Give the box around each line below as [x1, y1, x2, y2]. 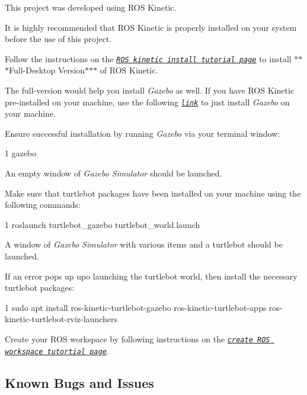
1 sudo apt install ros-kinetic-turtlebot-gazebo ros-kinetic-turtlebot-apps [5, 301, 267, 313]
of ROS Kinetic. [100, 64, 158, 76]
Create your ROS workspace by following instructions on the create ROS [5, 333, 270, 345]
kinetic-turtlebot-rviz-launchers [5, 313, 117, 325]
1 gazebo [5, 147, 37, 159]
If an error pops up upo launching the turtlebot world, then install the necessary [5, 269, 298, 282]
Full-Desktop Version [9, 64, 85, 76]
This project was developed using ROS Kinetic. [5, 1, 177, 13]
